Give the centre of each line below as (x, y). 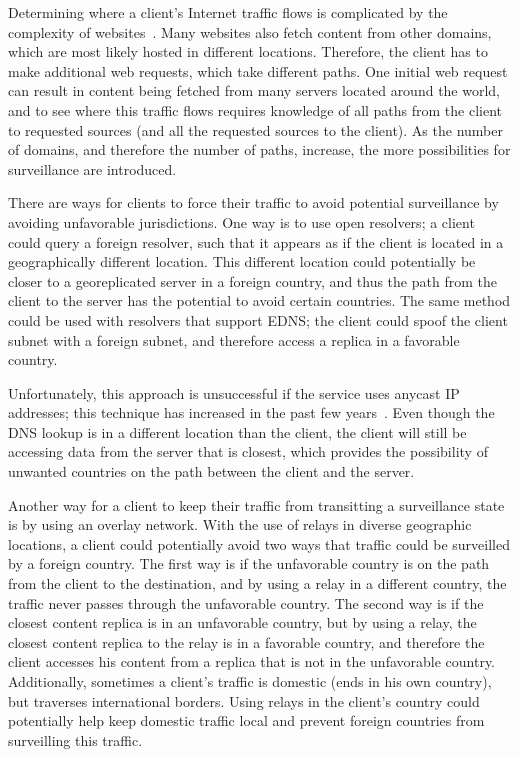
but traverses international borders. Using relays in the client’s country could (244, 700)
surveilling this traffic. (75, 739)
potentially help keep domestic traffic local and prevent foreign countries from (246, 720)
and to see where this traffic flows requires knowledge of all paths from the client (255, 109)
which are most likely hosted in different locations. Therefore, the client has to (248, 51)
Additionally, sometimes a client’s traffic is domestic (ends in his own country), (250, 681)
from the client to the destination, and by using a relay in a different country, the (257, 583)
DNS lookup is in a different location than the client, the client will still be (237, 431)
